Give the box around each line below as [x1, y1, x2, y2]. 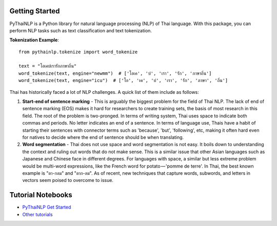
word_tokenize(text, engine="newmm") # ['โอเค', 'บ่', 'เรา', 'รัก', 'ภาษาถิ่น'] [18, 70, 212, 76]
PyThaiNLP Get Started [22, 204, 71, 210]
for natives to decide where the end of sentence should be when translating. [22, 134, 184, 140]
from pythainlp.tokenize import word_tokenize [18, 49, 138, 55]
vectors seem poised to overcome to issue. [22, 177, 114, 183]
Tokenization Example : [9, 37, 59, 43]
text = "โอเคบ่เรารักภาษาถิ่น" [18, 63, 77, 69]
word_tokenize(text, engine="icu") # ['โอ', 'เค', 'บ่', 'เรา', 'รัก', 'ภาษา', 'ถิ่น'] [18, 77, 228, 84]
